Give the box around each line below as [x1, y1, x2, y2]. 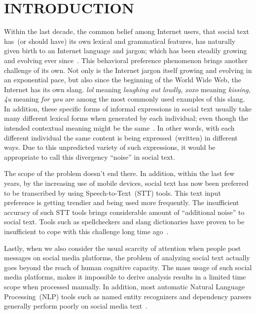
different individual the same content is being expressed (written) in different [4, 132, 238, 142]
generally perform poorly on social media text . [4, 301, 148, 311]
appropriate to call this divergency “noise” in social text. [4, 151, 175, 162]
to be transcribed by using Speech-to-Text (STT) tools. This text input [4, 187, 221, 198]
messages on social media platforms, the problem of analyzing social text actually [4, 252, 250, 263]
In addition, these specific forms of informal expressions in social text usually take [4, 103, 252, 113]
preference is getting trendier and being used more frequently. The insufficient [4, 197, 239, 208]
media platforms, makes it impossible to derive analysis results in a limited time [4, 272, 246, 282]
